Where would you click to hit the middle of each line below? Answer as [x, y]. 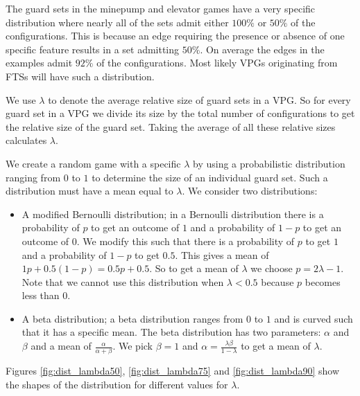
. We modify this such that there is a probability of [186, 241]
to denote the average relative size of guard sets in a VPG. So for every [199, 99]
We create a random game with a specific [93, 163]
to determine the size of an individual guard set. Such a [210, 177]
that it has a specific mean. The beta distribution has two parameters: [171, 332]
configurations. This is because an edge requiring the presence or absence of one [175, 36]
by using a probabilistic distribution [269, 163]
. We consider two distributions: [250, 191]
